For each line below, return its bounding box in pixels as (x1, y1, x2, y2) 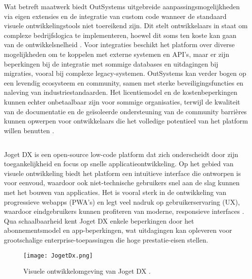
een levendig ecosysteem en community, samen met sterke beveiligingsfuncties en (4, 77, 244, 87)
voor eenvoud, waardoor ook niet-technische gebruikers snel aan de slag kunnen (4, 177, 240, 188)
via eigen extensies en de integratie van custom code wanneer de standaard (4, 11, 227, 21)
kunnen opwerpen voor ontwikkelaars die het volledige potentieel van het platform (4, 116, 248, 126)
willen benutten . (4, 125, 54, 135)
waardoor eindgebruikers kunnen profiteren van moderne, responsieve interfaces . (4, 206, 244, 216)
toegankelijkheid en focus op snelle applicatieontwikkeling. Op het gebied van (4, 158, 234, 169)
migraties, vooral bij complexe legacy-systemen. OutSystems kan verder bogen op (4, 68, 247, 78)
